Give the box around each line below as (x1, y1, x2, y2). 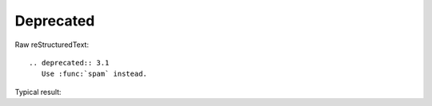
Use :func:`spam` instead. (41, 69, 148, 79)
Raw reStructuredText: (14, 40, 90, 49)
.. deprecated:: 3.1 (29, 58, 110, 67)
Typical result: (14, 87, 62, 96)
